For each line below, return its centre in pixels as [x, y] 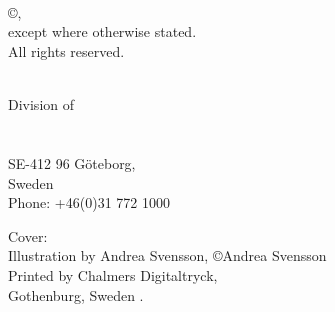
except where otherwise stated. [102, 31]
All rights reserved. [66, 50]
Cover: [28, 235]
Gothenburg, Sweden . [76, 294]
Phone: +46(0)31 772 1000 [89, 202]
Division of [41, 104]
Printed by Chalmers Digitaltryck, [113, 274]
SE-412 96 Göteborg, [72, 162]
